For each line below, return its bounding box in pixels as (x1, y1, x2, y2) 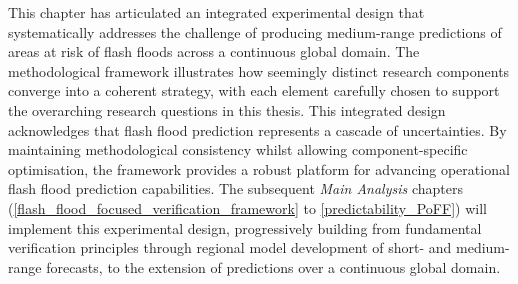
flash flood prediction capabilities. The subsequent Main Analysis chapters (8, 178, 463, 199)
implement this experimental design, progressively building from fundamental (8, 217, 482, 238)
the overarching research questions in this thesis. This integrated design (8, 99, 446, 120)
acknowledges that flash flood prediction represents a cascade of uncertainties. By (8, 119, 507, 140)
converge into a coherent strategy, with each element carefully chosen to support (8, 80, 500, 101)
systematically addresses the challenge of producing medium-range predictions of (8, 21, 502, 42)
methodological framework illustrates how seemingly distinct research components (8, 60, 510, 81)
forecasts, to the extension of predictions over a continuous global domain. (46, 256, 501, 277)
